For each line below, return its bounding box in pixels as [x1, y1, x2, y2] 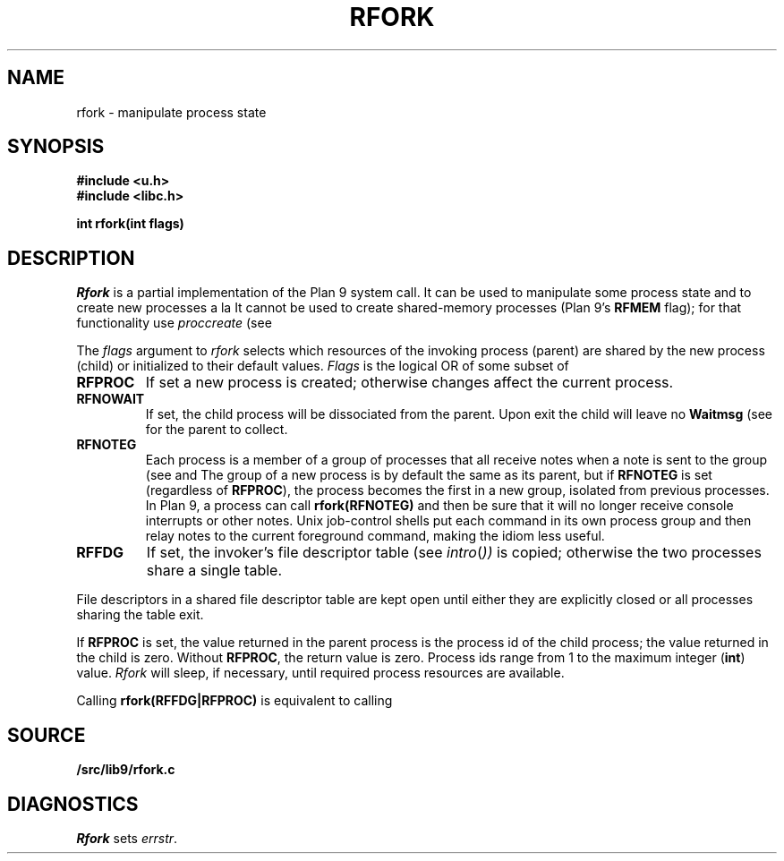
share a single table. [146, 561, 283, 580]
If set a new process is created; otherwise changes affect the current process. [145, 373, 674, 392]
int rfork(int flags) [76, 216, 184, 232]
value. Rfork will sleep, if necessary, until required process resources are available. [76, 665, 565, 681]
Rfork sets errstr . [76, 830, 178, 846]
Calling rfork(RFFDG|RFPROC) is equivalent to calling [76, 693, 393, 709]
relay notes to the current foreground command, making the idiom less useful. [145, 528, 605, 544]
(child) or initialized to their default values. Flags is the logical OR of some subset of [76, 358, 569, 374]
